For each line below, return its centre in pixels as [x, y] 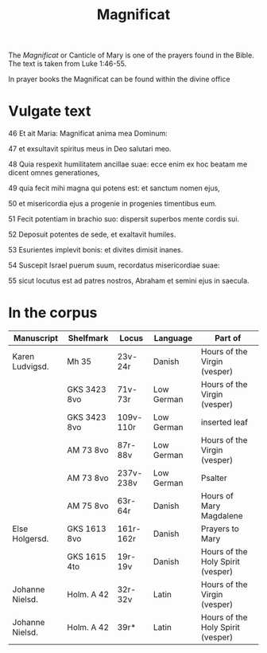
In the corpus [53, 313]
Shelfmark [88, 338]
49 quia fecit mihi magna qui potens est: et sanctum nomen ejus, [114, 188]
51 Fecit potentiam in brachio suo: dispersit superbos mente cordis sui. [124, 219]
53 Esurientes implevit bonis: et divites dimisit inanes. [96, 250]
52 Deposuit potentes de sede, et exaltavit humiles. [92, 235]
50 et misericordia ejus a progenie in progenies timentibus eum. [112, 204]
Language [173, 338]
